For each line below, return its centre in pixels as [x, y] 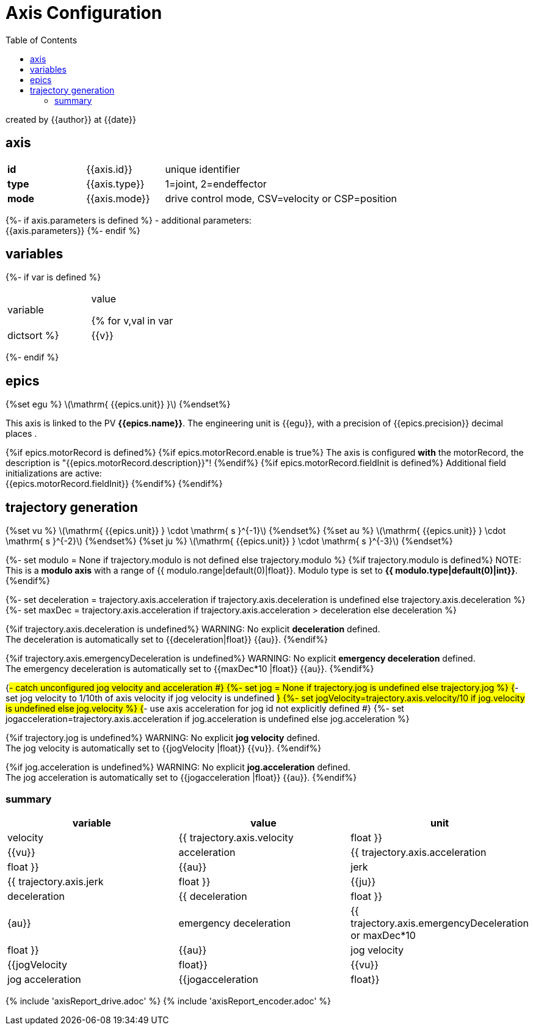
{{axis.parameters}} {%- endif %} [73, 230]
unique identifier [202, 169]
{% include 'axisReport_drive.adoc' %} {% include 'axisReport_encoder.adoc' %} [169, 1001]
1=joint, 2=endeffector [216, 184]
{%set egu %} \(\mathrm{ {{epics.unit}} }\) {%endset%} [118, 404]
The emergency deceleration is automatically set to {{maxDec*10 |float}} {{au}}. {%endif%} [190, 669]
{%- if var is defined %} [53, 277]
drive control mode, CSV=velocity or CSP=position [281, 198]
